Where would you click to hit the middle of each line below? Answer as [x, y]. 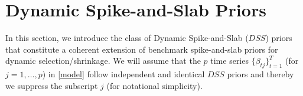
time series [229, 61]
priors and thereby [260, 74]
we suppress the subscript [52, 85]
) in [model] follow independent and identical [123, 74]
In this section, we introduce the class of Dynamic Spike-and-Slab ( [127, 38]
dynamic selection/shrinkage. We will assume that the [103, 61]
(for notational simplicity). [154, 85]
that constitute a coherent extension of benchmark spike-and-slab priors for [142, 49]
